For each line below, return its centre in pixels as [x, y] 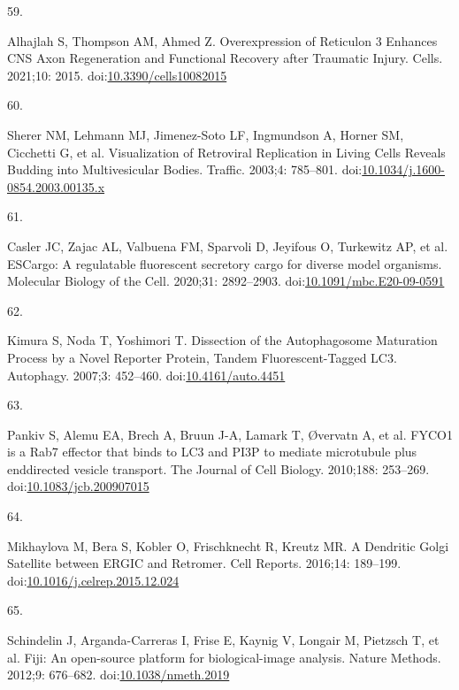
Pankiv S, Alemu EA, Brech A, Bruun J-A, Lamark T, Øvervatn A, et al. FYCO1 [230, 434]
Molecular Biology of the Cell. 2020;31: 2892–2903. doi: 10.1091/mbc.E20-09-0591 [226, 281]
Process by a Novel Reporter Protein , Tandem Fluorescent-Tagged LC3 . [202, 357]
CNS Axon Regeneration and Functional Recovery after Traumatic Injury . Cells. [225, 58]
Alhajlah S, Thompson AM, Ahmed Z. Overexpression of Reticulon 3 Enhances [222, 40]
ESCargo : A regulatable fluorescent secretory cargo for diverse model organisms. [225, 263]
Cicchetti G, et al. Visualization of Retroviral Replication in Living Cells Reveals [226, 152]
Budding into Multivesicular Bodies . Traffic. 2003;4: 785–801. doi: [185, 169]
